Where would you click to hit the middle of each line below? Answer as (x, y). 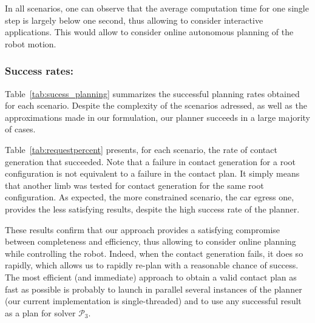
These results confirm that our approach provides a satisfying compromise (143, 229)
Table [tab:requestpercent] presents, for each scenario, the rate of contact (141, 149)
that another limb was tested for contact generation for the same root (134, 185)
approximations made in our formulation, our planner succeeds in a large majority (157, 117)
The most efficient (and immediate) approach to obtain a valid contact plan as (151, 277)
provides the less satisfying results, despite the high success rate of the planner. (152, 209)
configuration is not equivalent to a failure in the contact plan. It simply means (152, 173)
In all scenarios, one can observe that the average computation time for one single (157, 8)
